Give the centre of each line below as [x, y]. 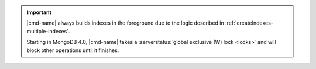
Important [39, 12]
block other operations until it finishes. [73, 50]
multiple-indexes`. [48, 31]
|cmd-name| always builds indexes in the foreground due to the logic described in [126, 23]
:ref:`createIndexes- [249, 23]
